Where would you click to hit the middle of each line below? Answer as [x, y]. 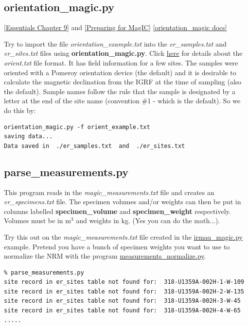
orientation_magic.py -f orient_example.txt [77, 127]
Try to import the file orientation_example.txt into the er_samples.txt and [115, 43]
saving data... [28, 137]
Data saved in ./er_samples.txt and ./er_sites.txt [95, 146]
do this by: [20, 110]
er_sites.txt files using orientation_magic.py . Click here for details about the [123, 53]
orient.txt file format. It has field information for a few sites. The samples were [121, 62]
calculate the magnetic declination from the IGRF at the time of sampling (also [123, 82]
